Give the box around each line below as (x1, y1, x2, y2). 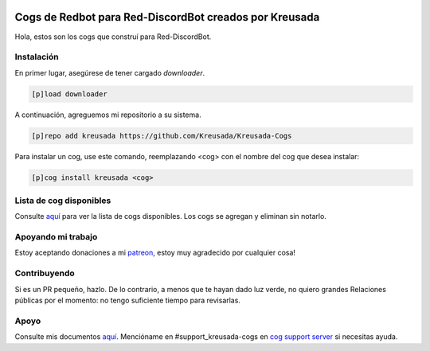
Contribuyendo (14, 267, 75, 279)
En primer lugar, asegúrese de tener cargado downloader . (14, 68, 205, 77)
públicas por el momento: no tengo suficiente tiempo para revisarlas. (14, 295, 240, 305)
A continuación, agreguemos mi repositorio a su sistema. (14, 110, 202, 119)
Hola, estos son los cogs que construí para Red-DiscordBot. (14, 32, 212, 41)
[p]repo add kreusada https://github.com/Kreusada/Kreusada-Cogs (31, 131, 292, 140)
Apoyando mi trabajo (14, 232, 98, 243)
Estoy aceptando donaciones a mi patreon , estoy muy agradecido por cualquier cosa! (14, 248, 296, 258)
